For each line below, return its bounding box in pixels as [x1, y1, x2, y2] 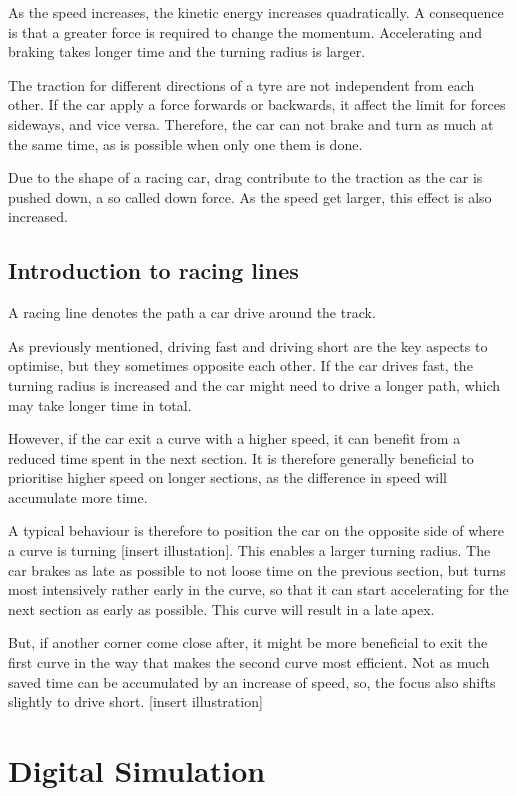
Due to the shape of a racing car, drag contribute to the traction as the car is [8, 167, 483, 188]
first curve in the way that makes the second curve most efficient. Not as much [8, 652, 490, 673]
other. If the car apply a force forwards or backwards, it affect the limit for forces [8, 94, 506, 115]
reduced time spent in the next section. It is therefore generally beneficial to [8, 447, 474, 468]
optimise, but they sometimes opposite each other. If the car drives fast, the [8, 355, 473, 376]
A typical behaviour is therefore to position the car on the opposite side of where [8, 520, 504, 541]
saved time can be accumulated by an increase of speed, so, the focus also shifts [8, 671, 496, 692]
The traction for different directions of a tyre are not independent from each [8, 74, 475, 95]
